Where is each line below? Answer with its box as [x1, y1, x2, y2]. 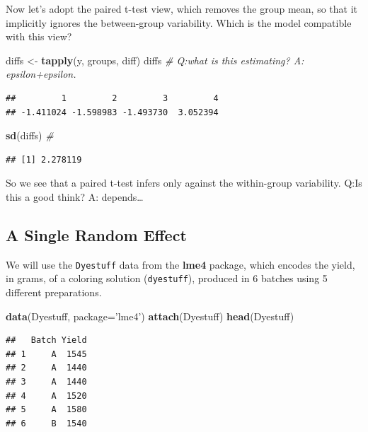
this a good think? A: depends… [6, 189, 144, 204]
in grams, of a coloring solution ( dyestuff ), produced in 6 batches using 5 [6, 271, 328, 286]
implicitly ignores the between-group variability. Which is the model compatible [6, 15, 352, 30]
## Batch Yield [6, 335, 87, 346]
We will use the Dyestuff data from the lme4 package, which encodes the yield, [6, 257, 355, 272]
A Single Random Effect [6, 223, 187, 245]
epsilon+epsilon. [6, 66, 76, 81]
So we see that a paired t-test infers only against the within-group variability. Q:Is [6, 175, 362, 190]
